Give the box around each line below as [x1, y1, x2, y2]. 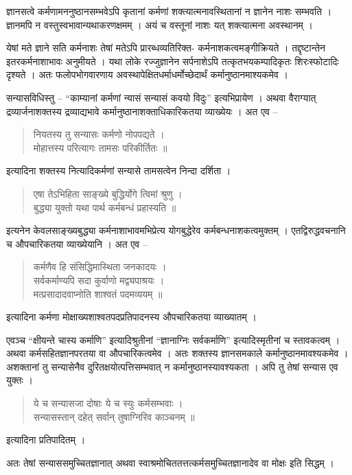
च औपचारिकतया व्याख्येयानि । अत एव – [6, 236, 148, 251]
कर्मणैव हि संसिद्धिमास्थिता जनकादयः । [33, 259, 167, 274]
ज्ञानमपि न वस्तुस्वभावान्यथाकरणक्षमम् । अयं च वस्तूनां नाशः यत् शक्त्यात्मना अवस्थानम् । [6, 17, 313, 32]
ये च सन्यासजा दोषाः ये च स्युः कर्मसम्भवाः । [33, 396, 183, 410]
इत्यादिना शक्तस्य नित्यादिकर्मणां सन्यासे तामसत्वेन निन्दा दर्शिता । [6, 163, 231, 178]
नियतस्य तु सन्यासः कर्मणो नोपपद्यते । [33, 127, 165, 141]
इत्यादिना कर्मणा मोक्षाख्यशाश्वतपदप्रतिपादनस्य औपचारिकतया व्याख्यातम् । [6, 310, 257, 324]
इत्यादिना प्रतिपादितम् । [6, 432, 86, 447]
